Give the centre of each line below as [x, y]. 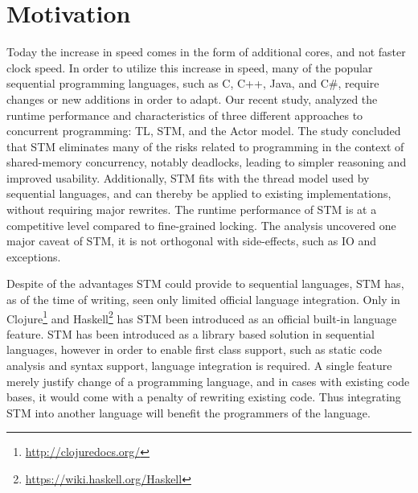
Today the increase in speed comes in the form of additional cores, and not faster [206, 52]
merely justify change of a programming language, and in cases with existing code [208, 381]
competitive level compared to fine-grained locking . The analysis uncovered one [201, 225]
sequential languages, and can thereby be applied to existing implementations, [199, 193]
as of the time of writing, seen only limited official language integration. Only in [203, 300]
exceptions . [34, 256]
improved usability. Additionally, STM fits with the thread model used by [188, 177]
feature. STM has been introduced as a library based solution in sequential [191, 333]
